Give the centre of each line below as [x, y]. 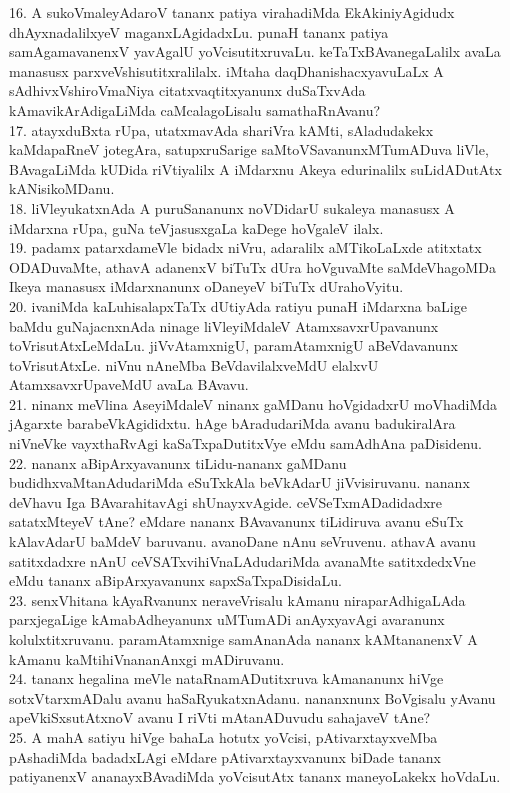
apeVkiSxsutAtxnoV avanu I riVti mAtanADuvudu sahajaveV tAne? [220, 717]
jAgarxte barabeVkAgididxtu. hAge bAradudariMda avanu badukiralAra [232, 423]
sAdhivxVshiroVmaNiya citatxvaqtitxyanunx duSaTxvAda [187, 90]
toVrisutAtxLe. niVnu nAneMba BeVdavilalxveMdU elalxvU [194, 364]
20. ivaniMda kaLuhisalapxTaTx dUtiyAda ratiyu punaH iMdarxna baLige [238, 305]
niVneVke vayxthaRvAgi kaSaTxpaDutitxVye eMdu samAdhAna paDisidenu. [245, 443]
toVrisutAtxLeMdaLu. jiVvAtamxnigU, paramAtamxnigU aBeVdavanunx [233, 345]
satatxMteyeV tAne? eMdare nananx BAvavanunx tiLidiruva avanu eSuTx [236, 521]
